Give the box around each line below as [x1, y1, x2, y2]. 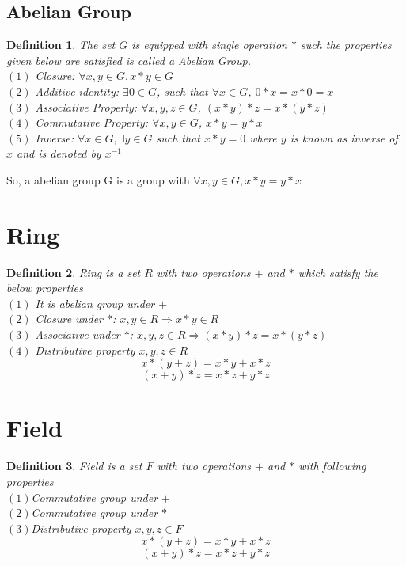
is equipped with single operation [131, 36, 287, 53]
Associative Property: [35, 98, 138, 115]
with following [298, 458, 366, 474]
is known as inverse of [290, 129, 398, 146]
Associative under [35, 326, 120, 343]
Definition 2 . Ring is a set [6, 264, 141, 280]
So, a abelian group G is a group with [6, 171, 190, 188]
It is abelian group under [35, 294, 155, 311]
